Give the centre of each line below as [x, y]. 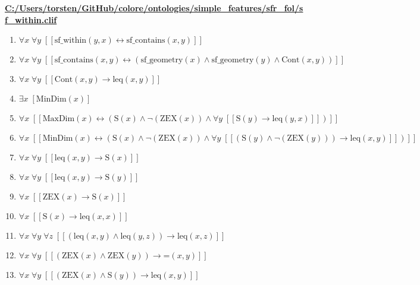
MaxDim [59, 119]
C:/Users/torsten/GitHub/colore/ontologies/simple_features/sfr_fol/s [154, 8]
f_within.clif [31, 19]
